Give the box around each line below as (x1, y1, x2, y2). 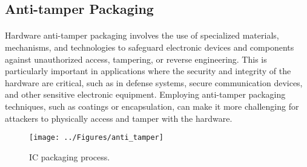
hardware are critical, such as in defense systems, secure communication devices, (5, 76, 303, 89)
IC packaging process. (29, 150, 110, 163)
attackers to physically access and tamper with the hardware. (5, 112, 233, 124)
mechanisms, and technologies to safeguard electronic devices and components (5, 40, 294, 53)
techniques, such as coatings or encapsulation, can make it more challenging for (5, 99, 299, 112)
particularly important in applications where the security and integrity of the (5, 65, 291, 77)
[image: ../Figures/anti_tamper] (29, 133, 163, 142)
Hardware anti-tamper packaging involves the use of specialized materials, (5, 29, 279, 42)
